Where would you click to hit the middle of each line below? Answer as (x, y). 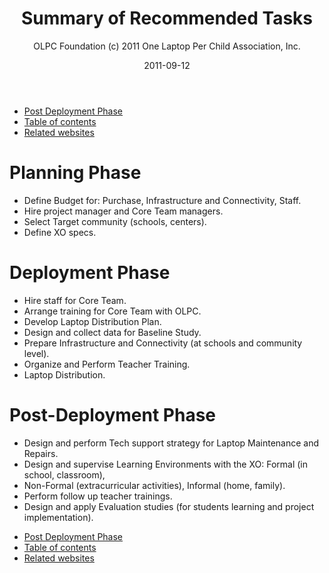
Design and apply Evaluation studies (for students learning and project (169, 506)
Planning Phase (75, 173)
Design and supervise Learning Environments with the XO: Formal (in (166, 464)
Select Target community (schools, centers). (115, 221)
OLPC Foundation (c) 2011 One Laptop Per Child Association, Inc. (167, 46)
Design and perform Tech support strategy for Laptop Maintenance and (171, 443)
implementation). (58, 517)
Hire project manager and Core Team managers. (123, 211)
